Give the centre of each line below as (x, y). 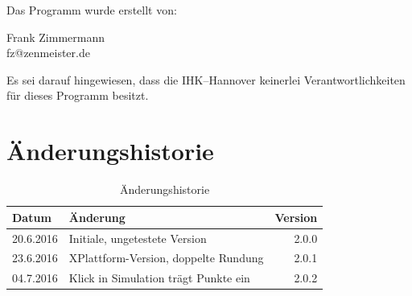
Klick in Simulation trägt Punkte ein (159, 278)
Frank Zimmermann (56, 37)
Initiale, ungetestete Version (138, 238)
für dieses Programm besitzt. (78, 95)
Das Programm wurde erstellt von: (92, 10)
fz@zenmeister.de (48, 53)
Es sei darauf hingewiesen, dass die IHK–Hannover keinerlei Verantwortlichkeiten (206, 79)
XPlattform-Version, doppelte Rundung (166, 258)
